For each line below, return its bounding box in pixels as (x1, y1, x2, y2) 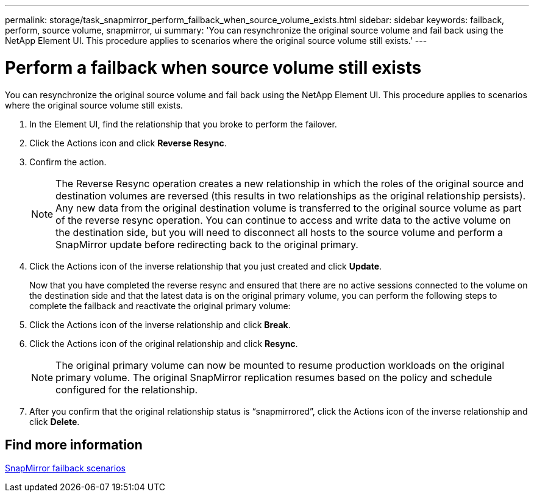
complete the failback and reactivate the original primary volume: (29, 300, 291, 311)
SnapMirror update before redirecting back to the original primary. (55, 238, 358, 251)
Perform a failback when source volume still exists (5, 57, 422, 78)
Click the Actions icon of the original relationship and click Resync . (29, 338, 298, 349)
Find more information (5, 437, 143, 452)
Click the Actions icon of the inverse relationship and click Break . (29, 319, 291, 330)
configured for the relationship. (55, 383, 198, 396)
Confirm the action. (29, 156, 107, 167)
